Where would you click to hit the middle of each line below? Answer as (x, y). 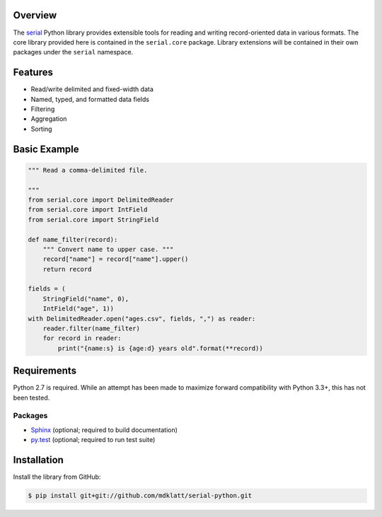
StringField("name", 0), (86, 298)
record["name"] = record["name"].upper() (116, 259)
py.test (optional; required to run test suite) (93, 440)
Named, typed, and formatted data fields (90, 99)
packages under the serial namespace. (73, 52)
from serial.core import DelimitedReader (101, 199)
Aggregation (49, 119)
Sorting (41, 129)
